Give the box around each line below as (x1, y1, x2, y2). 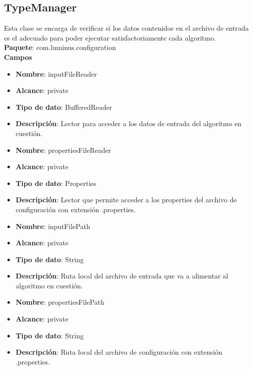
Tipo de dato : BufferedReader (15, 101, 112, 112)
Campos (4, 51, 32, 62)
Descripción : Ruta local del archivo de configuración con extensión (15, 347, 222, 357)
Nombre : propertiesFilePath (15, 297, 104, 307)
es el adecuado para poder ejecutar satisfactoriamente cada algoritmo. (4, 32, 216, 43)
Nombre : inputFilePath (15, 221, 91, 231)
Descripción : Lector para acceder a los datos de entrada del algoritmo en (15, 118, 242, 129)
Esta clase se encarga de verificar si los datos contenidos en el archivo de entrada (4, 23, 249, 33)
